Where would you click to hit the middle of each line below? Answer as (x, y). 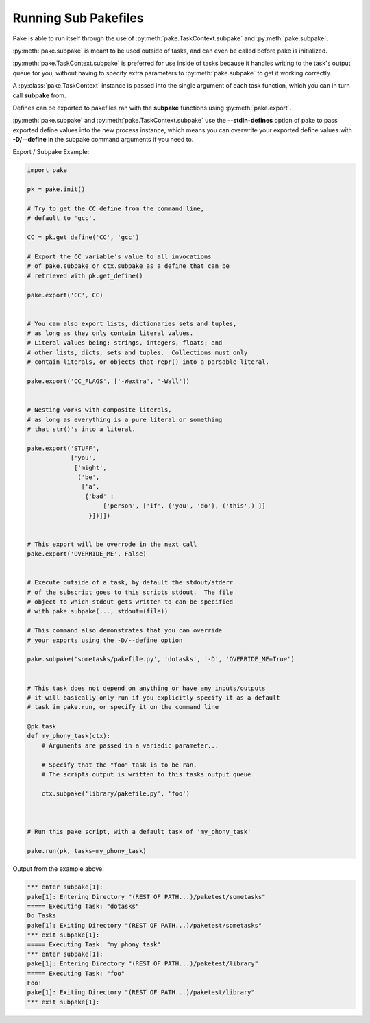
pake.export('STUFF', (63, 448)
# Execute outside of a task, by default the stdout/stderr (130, 583)
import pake (47, 170)
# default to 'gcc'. (61, 218)
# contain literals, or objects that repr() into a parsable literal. (148, 362)
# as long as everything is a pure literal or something (125, 419)
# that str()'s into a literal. (82, 429)
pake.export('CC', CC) (65, 295)
